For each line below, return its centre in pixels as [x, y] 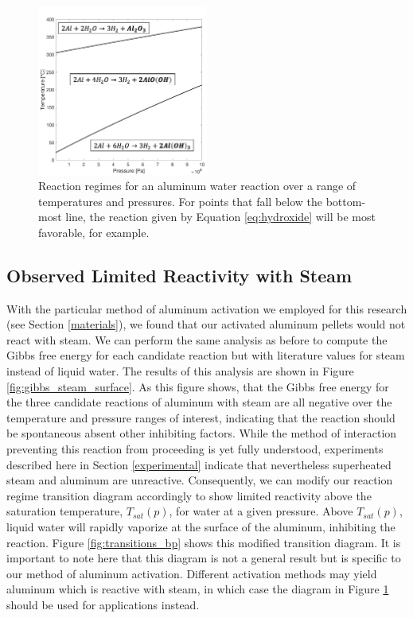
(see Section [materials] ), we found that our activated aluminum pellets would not [206, 324]
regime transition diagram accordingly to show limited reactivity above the [189, 495]
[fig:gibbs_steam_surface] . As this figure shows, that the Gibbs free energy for [198, 386]
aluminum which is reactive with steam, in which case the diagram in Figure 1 [198, 589]
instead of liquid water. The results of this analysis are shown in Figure [180, 371]
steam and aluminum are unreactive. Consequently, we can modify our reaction [200, 480]
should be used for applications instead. [103, 604]
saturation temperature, [65, 511]
